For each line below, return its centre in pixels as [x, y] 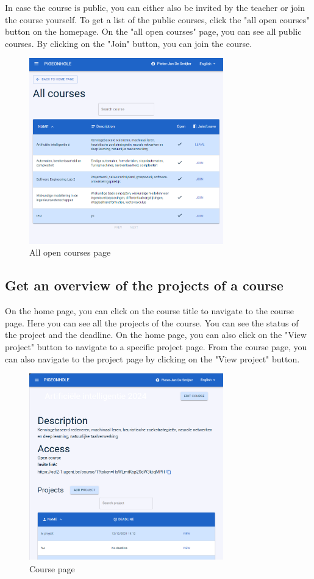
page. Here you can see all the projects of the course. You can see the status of [152, 322]
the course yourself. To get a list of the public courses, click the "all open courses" [157, 19]
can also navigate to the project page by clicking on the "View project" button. [152, 358]
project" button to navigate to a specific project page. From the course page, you [156, 347]
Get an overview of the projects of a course [144, 285]
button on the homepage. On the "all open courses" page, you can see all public [153, 31]
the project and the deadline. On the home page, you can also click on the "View [156, 335]
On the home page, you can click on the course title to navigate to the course [149, 311]
